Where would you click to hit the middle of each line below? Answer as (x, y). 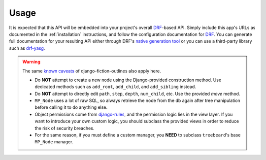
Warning (31, 62)
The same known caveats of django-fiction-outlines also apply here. (92, 71)
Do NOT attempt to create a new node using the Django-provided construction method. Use (128, 80)
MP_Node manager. (54, 142)
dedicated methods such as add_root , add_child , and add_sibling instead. (116, 87)
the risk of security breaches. (65, 128)
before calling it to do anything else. (71, 107)
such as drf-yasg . (27, 48)
